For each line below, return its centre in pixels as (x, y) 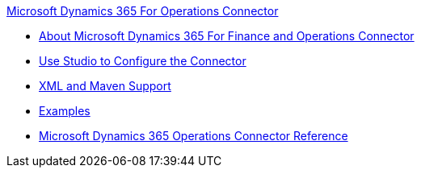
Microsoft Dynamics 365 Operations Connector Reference (194, 136)
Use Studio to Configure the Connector (143, 61)
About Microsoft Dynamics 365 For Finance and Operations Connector (227, 36)
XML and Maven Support (105, 86)
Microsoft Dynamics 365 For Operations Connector (143, 11)
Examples (65, 111)
